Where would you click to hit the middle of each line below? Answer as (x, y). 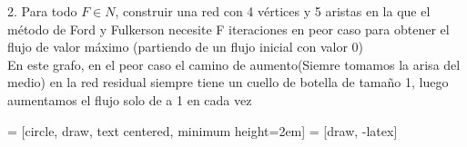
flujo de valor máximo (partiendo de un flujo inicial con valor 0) (185, 47)
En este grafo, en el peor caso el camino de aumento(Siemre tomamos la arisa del (234, 64)
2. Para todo (42, 11)
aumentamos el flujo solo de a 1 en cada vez (130, 99)
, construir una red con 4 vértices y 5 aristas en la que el (273, 11)
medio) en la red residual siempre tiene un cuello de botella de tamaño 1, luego (228, 82)
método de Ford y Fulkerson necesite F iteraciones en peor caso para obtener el (228, 29)
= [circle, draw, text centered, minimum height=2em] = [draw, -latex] (203, 130)
